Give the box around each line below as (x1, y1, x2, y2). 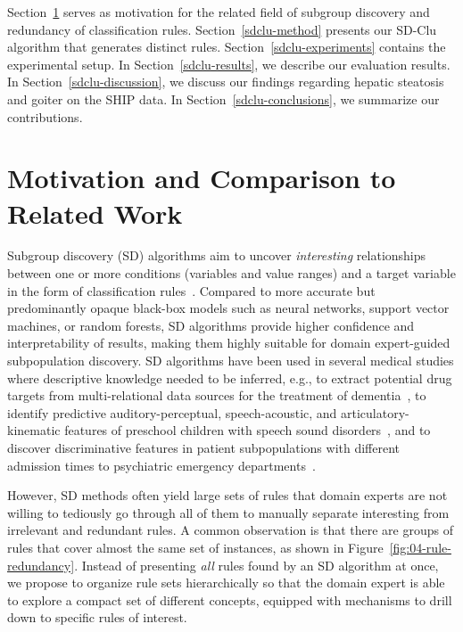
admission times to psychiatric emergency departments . (7, 456, 316, 474)
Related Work (7, 194, 183, 231)
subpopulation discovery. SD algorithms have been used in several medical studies (7, 351, 454, 370)
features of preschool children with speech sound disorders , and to (64, 421, 431, 439)
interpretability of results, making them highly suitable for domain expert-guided (7, 333, 451, 352)
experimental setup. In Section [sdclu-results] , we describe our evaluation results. (7, 54, 451, 73)
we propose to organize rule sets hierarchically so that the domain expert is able (7, 573, 445, 592)
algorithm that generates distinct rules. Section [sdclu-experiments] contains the (7, 37, 446, 56)
